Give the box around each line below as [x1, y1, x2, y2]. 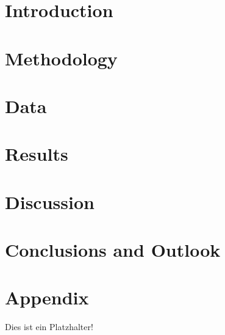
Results [5, 141, 68, 166]
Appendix [5, 285, 89, 310]
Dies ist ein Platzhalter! [5, 320, 93, 333]
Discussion [5, 189, 95, 214]
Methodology [5, 45, 118, 70]
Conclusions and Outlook [5, 237, 221, 262]
